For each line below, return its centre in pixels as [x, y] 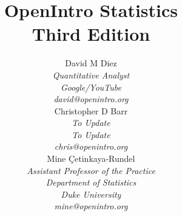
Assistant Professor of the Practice [91, 170]
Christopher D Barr [91, 110]
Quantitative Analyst [91, 75]
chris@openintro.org [91, 146]
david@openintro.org [91, 99]
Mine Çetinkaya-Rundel [91, 159]
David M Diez [91, 63]
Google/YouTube [91, 87]
